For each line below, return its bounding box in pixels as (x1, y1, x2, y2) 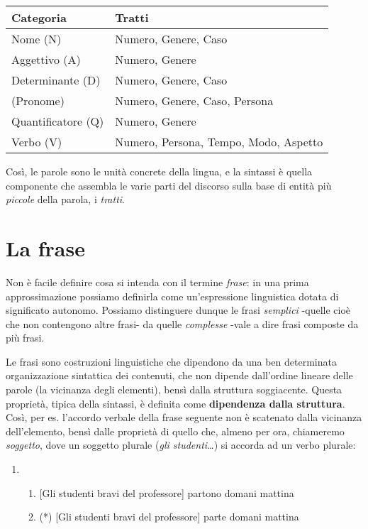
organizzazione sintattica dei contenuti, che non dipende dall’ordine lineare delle (6, 368, 353, 383)
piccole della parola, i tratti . (6, 192, 125, 207)
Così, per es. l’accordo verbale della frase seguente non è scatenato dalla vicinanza (6, 410, 362, 425)
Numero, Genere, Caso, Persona (115, 92, 274, 109)
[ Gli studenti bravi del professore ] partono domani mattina (39, 485, 294, 500)
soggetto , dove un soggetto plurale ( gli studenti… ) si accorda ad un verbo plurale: (6, 437, 356, 452)
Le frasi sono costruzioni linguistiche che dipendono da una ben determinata (6, 354, 337, 369)
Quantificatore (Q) (11, 113, 104, 129)
